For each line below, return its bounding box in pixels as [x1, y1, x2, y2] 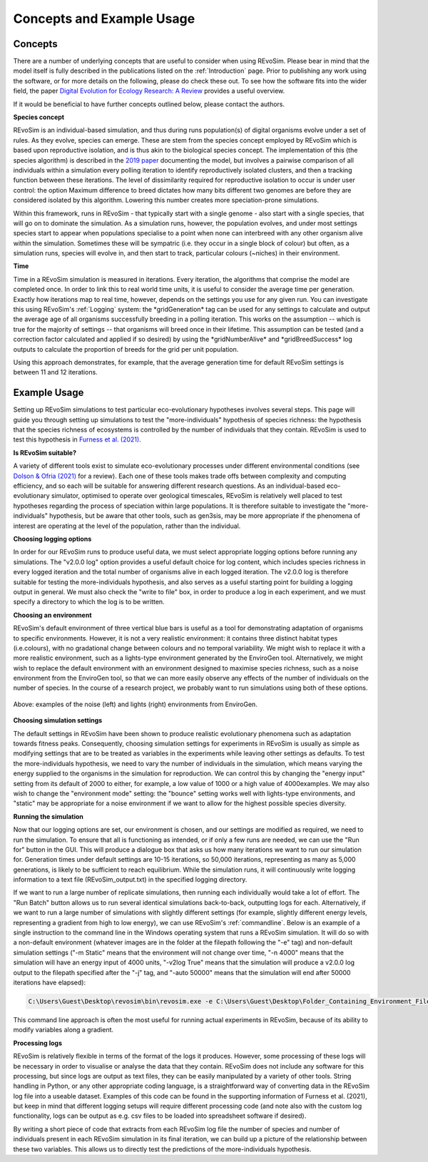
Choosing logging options [13, 534, 92, 543]
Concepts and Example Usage [13, 11, 195, 26]
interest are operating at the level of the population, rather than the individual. [13, 521, 241, 530]
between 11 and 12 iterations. [13, 368, 98, 377]
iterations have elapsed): [13, 978, 86, 987]
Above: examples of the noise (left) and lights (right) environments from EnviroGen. [13, 700, 258, 708]
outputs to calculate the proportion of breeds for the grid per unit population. [13, 345, 239, 353]
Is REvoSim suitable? [13, 448, 77, 457]
